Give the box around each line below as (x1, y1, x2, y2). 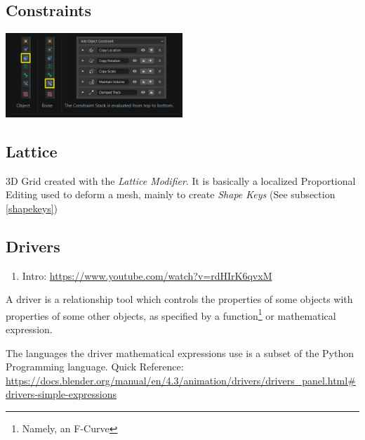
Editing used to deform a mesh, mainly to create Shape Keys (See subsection (6, 187, 336, 202)
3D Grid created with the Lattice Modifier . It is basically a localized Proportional (6, 173, 356, 188)
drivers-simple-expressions (6, 387, 117, 401)
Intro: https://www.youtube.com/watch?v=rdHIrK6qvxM (22, 268, 272, 283)
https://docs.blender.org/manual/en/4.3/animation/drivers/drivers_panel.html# (6, 373, 356, 387)
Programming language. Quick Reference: (6, 359, 184, 374)
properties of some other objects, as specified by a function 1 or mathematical (6, 306, 336, 323)
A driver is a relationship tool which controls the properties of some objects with (6, 292, 353, 306)
